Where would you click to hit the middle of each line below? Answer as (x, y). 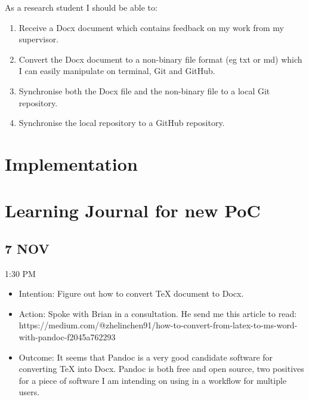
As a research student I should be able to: (81, 7)
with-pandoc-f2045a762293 (67, 337)
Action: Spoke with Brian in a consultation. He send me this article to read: (158, 313)
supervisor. (39, 39)
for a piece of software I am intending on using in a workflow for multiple (153, 380)
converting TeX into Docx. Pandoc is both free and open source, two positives (161, 369)
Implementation (71, 163)
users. (29, 392)
